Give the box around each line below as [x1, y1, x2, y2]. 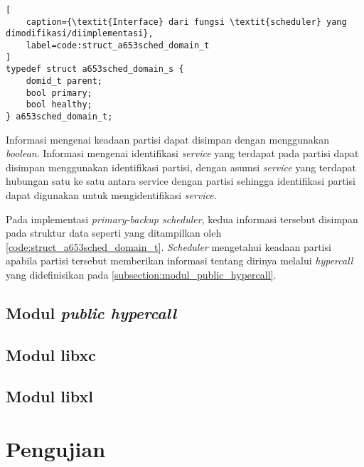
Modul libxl [6, 385, 93, 407]
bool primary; [26, 87, 92, 98]
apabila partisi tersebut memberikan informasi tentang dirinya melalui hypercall [6, 253, 353, 268]
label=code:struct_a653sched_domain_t [26, 40, 210, 50]
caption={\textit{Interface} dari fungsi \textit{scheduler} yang [26, 16, 347, 27]
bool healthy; [26, 100, 92, 110]
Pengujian [6, 434, 106, 463]
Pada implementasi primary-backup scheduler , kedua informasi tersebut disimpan [6, 211, 358, 226]
